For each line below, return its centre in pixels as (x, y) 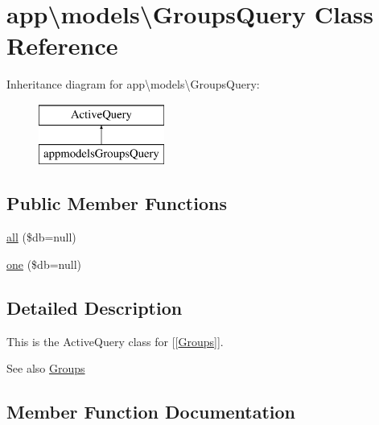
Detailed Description (95, 307)
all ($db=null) (41, 237)
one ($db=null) (44, 264)
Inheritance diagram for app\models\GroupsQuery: (133, 84)
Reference (62, 45)
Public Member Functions (117, 203)
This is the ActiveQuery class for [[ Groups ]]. (115, 341)
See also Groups (46, 368)
